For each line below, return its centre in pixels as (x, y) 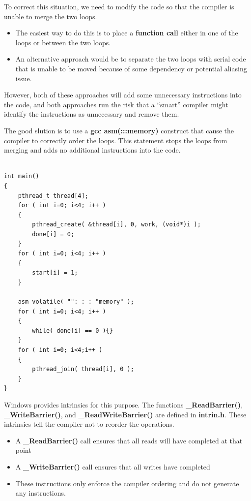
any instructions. (41, 493)
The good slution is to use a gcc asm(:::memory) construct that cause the (119, 130)
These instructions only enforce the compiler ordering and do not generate (127, 483)
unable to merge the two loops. (51, 16)
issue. (24, 78)
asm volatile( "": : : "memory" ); (76, 302)
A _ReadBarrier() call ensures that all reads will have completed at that (129, 440)
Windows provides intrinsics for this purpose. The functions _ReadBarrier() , (124, 404)
